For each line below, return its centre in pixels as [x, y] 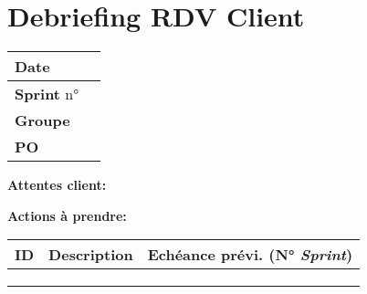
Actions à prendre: [67, 215]
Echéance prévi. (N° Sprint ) [250, 255]
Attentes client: [57, 185]
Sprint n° [47, 94]
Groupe [42, 121]
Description [91, 255]
